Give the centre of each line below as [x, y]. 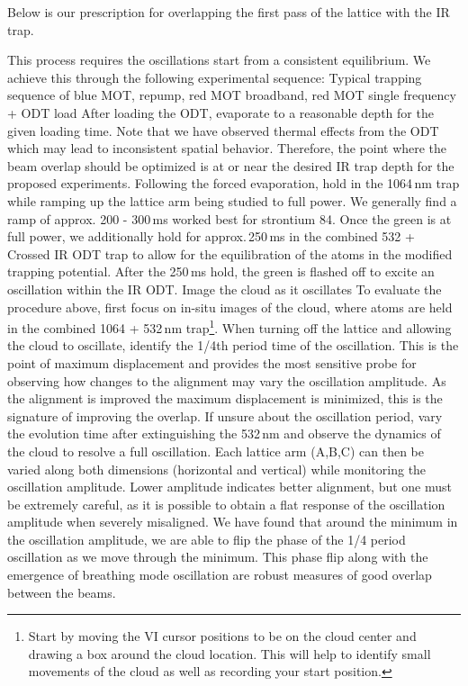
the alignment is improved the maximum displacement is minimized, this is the [225, 398]
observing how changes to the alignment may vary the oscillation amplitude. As [227, 380]
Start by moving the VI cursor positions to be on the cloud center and [222, 636]
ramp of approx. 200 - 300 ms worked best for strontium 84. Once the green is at [229, 218]
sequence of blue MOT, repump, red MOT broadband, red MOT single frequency [232, 95]
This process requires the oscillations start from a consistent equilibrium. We [219, 60]
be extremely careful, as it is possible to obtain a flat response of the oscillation [226, 504]
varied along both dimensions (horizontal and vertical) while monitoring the [217, 469]
